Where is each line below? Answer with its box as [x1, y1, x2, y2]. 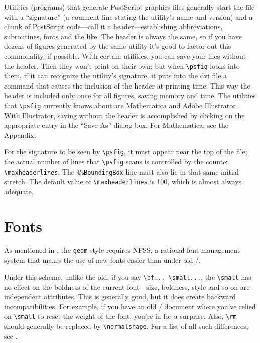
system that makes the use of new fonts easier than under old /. [4, 254, 201, 265]
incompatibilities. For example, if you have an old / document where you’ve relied [4, 301, 256, 311]
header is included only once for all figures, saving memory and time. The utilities [4, 90, 256, 101]
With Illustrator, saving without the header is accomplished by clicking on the [4, 110, 245, 120]
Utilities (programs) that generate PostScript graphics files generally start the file [4, 2, 255, 12]
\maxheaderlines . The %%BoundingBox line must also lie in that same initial [4, 166, 239, 177]
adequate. [4, 186, 34, 197]
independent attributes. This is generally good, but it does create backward [4, 291, 236, 302]
